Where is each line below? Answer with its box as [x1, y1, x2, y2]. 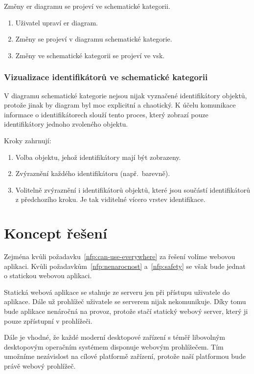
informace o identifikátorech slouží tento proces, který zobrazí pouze [4, 109, 208, 119]
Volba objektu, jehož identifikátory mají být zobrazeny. [15, 152, 181, 162]
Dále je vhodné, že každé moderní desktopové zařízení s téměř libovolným [4, 332, 225, 342]
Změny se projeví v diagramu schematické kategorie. [15, 34, 172, 44]
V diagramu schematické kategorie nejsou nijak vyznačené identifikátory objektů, [4, 90, 247, 100]
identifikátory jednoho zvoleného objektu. [4, 119, 128, 129]
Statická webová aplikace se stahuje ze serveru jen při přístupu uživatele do [4, 286, 230, 297]
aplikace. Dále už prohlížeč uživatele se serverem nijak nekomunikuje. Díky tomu [4, 296, 246, 307]
